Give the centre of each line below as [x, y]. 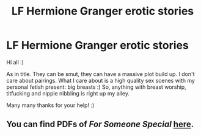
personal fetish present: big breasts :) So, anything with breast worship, [96, 87]
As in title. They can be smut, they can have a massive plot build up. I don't [100, 74]
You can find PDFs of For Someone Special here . [100, 124]
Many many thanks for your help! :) [50, 105]
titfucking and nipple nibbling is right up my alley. [68, 93]
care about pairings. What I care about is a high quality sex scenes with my [101, 80]
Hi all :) [15, 62]
